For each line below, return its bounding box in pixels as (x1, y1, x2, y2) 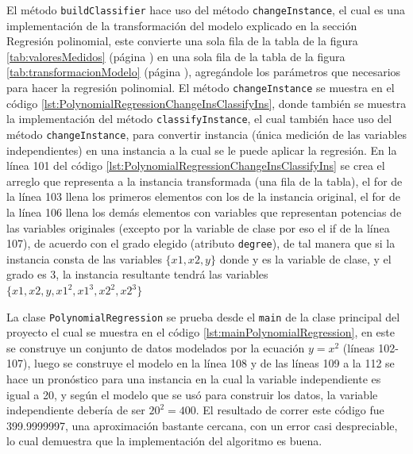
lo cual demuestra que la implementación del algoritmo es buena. (6, 433, 322, 449)
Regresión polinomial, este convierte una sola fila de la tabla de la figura (6, 33, 358, 49)
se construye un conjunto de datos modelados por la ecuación (6, 339, 305, 356)
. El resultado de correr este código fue (195, 402, 384, 418)
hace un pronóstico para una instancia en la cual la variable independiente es (6, 371, 381, 387)
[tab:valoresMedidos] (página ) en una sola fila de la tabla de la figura (6, 48, 345, 64)
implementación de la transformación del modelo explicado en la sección (6, 17, 357, 33)
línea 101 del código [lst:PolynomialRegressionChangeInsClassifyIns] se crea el (6, 157, 385, 174)
